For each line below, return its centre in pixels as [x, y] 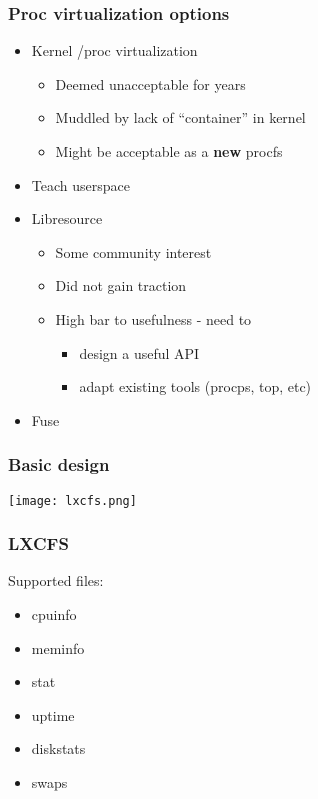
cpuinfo [54, 614]
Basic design [59, 464]
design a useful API [139, 352]
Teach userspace [80, 184]
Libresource [67, 218]
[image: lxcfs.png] [72, 500]
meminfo [58, 647]
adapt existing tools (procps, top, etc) [195, 386]
